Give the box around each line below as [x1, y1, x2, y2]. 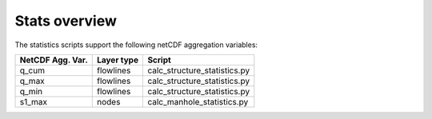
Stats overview [14, 12, 118, 30]
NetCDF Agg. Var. [19, 54, 88, 65]
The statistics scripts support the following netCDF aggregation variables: [14, 40, 258, 50]
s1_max [19, 96, 48, 107]
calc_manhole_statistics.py [147, 96, 249, 107]
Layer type [96, 54, 139, 65]
